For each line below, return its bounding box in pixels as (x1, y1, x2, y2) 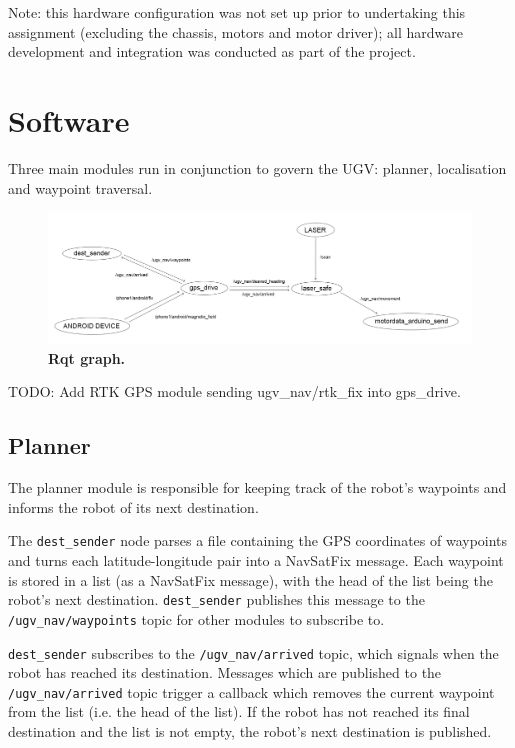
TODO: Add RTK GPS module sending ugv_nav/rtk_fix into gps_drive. (8, 381, 461, 402)
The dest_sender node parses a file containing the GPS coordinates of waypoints (8, 530, 508, 551)
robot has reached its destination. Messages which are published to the (8, 662, 442, 683)
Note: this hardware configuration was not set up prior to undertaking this (8, 2, 466, 22)
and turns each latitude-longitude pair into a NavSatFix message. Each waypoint (8, 550, 504, 570)
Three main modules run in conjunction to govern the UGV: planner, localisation (8, 157, 507, 178)
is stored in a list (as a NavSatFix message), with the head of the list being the (8, 569, 493, 590)
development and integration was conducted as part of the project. (8, 41, 416, 62)
